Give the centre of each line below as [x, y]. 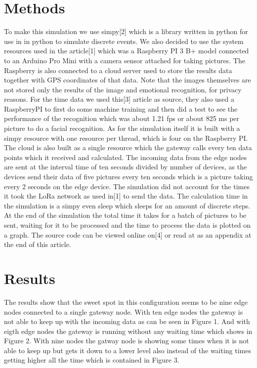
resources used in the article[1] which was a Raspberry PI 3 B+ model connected [127, 51]
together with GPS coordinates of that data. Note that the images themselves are [128, 80]
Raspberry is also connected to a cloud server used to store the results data [118, 70]
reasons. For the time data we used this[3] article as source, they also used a [119, 99]
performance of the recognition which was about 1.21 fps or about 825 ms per [122, 118]
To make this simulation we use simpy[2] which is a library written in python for [126, 31]
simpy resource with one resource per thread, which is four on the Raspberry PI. [126, 138]
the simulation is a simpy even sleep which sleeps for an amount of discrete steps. [127, 205]
